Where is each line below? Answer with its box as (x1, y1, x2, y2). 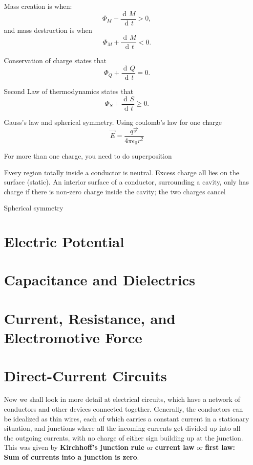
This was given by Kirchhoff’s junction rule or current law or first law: (4, 442, 235, 452)
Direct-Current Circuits (4, 366, 167, 386)
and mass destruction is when (4, 24, 92, 35)
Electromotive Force (4, 327, 143, 348)
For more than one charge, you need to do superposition (4, 150, 172, 161)
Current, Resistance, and (4, 308, 176, 328)
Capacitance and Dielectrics (4, 270, 195, 290)
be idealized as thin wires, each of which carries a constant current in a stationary (4, 413, 249, 423)
